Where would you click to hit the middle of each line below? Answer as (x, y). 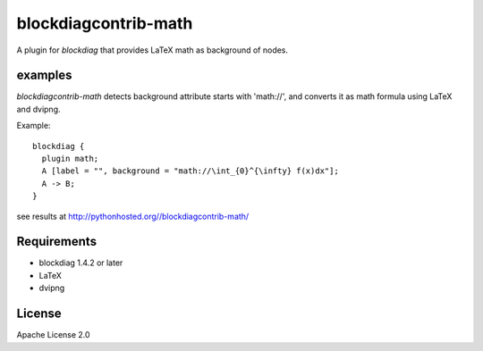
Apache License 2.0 (53, 335)
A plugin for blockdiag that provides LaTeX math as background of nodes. (153, 50)
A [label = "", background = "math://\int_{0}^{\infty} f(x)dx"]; (190, 171)
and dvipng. (39, 109)
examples (44, 75)
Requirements (57, 242)
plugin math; (70, 159)
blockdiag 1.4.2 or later (81, 263)
